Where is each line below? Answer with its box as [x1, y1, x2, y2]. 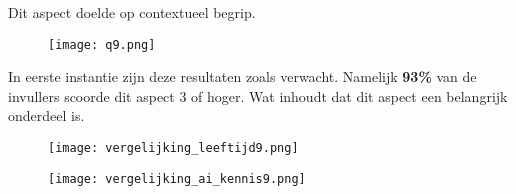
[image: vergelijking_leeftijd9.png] [48, 141, 299, 156]
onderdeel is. [8, 105, 85, 126]
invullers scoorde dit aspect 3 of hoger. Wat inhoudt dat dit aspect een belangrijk [8, 85, 508, 106]
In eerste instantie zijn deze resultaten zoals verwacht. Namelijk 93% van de [8, 66, 477, 87]
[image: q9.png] [48, 37, 156, 52]
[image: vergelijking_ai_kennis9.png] [48, 171, 306, 186]
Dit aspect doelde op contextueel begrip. [8, 2, 256, 22]
